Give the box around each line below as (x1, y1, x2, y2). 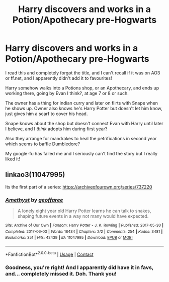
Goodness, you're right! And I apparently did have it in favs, (5, 264, 154, 271)
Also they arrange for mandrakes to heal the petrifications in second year (5, 135, 157, 141)
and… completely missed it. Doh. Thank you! (5, 270, 117, 277)
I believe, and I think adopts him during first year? (5, 126, 108, 132)
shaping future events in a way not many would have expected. (17, 213, 149, 219)
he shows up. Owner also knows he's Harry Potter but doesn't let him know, (5, 105, 162, 111)
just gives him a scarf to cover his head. (5, 111, 88, 117)
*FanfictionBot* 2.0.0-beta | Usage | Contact (5, 250, 94, 257)
